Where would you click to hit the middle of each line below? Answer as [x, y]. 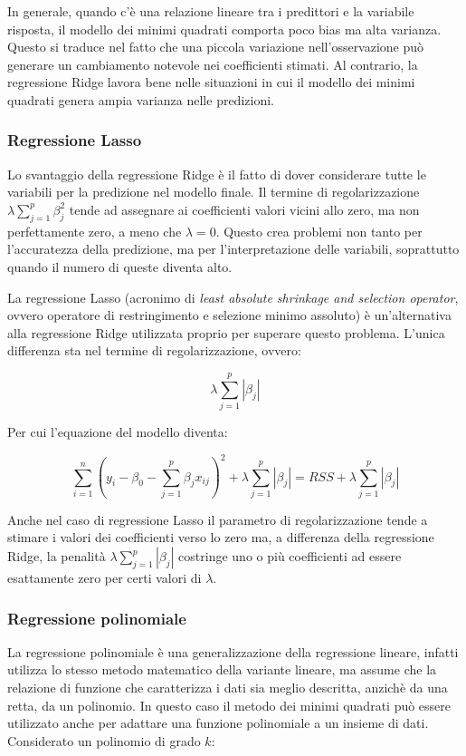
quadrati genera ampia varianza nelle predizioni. [141, 99]
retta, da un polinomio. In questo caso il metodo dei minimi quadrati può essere [229, 705]
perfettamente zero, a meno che [95, 231]
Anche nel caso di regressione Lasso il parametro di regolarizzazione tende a [218, 519]
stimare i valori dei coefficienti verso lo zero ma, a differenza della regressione [221, 537]
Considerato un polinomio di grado [104, 740]
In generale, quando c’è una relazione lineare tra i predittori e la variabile [211, 11]
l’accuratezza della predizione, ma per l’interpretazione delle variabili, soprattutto [233, 249]
